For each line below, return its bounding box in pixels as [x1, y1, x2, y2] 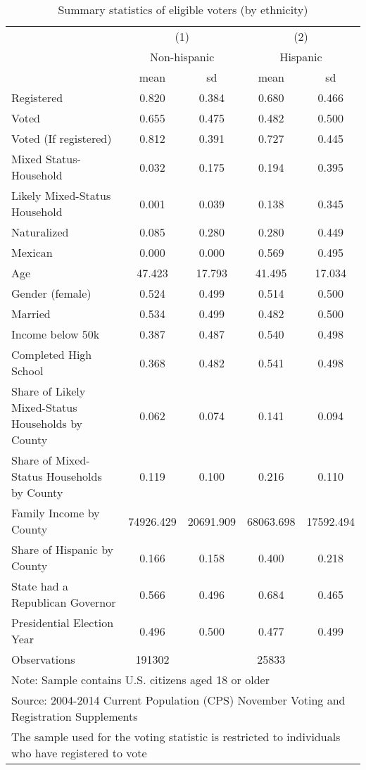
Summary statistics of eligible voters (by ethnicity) [58, 1, 308, 18]
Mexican [11, 244, 53, 260]
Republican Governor [11, 594, 116, 610]
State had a [11, 578, 68, 594]
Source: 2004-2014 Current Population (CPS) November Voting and [11, 692, 346, 708]
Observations [11, 651, 75, 667]
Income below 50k [11, 326, 100, 342]
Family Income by [11, 505, 100, 521]
